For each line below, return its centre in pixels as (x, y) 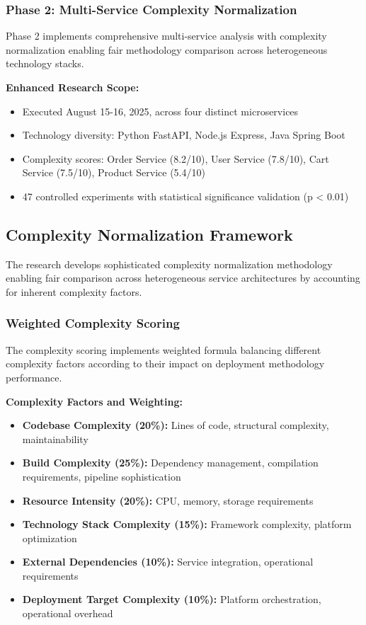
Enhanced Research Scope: (73, 87)
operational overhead (68, 613)
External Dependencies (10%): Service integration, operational (168, 562)
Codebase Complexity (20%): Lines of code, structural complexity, (176, 425)
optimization (50, 538)
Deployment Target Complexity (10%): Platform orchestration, (172, 599)
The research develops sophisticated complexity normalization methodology (169, 264)
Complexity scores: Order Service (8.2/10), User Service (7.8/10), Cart (176, 158)
